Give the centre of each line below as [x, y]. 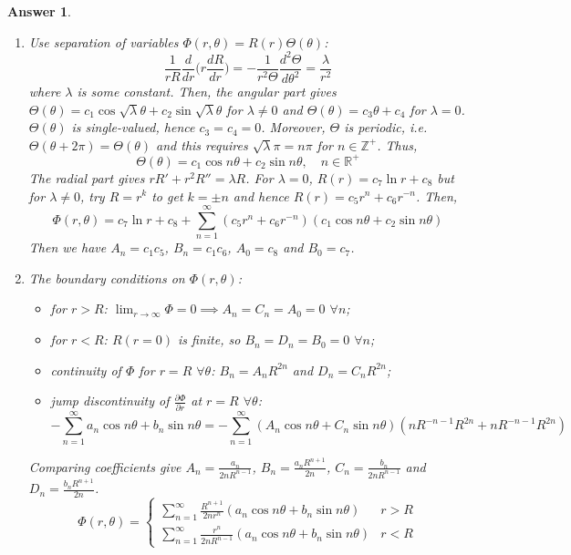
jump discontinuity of [110, 401]
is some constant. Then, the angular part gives [207, 92]
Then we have [67, 247]
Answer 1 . [39, 11]
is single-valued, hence [133, 127]
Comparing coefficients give [105, 466]
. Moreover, [293, 127]
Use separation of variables [104, 41]
